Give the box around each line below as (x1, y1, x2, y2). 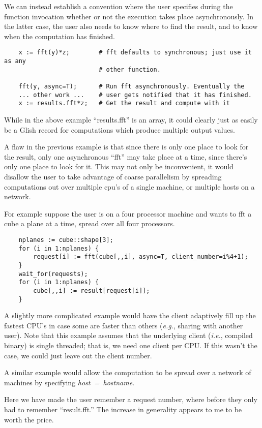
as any (4, 57, 26, 65)
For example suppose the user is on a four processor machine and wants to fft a (4, 208, 252, 219)
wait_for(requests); (18, 270, 88, 278)
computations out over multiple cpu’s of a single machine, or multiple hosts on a (4, 181, 255, 192)
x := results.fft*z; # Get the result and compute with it (18, 100, 230, 107)
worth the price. (4, 414, 54, 424)
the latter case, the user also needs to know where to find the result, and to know (4, 21, 258, 32)
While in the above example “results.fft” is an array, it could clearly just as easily (4, 114, 258, 125)
